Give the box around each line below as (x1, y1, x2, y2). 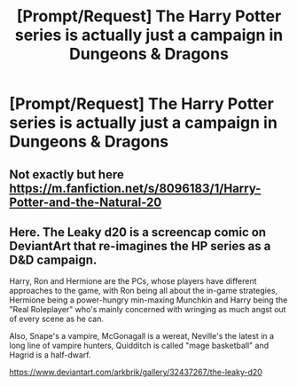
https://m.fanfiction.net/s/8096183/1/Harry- (9, 180, 262, 196)
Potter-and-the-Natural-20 (9, 194, 162, 209)
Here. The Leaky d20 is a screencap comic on (9, 225, 267, 240)
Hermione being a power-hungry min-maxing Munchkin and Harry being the (9, 295, 288, 305)
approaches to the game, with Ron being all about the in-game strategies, (9, 286, 278, 296)
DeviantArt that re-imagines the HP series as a (9, 238, 271, 254)
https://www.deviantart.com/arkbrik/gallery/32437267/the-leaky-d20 (9, 366, 263, 378)
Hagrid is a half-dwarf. (9, 350, 91, 360)
